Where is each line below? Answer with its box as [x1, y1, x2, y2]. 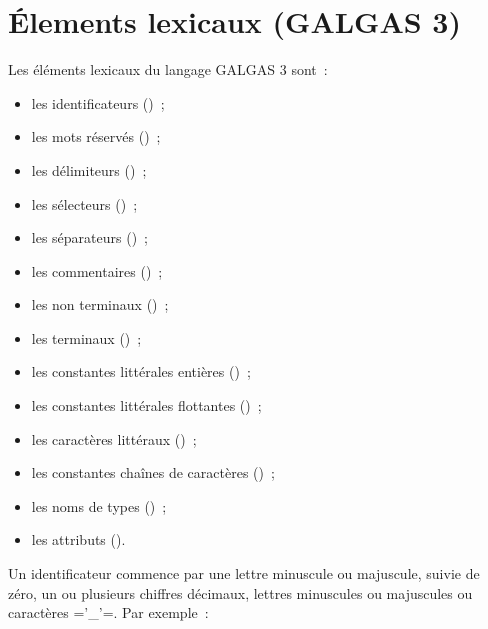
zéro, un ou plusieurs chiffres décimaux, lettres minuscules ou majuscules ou [8, 582, 473, 603]
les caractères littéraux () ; [31, 428, 197, 449]
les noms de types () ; [31, 495, 167, 516]
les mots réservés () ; [31, 126, 161, 147]
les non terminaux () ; [31, 294, 169, 315]
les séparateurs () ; [31, 227, 148, 248]
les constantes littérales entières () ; [31, 361, 251, 382]
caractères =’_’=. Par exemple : [8, 602, 209, 623]
